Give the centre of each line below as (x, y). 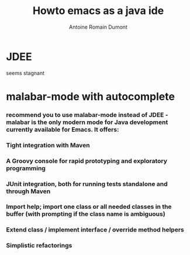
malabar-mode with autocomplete (91, 96)
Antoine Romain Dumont (98, 27)
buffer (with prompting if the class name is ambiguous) (86, 214)
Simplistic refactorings (39, 246)
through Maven (28, 191)
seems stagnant (25, 73)
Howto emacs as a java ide (98, 11)
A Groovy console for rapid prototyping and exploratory (87, 161)
